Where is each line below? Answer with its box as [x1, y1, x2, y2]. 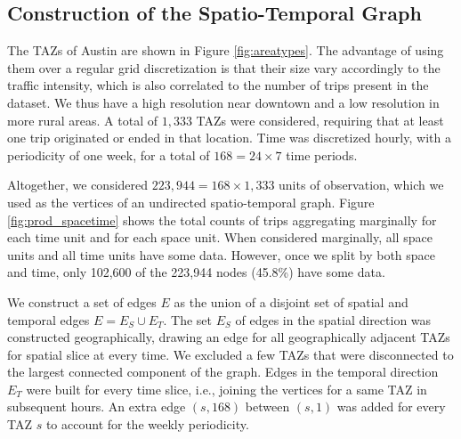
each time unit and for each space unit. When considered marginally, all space [7, 228, 433, 247]
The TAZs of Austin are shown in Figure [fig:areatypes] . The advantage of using [7, 41, 444, 60]
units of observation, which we [279, 175, 444, 194]
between [245, 397, 290, 416]
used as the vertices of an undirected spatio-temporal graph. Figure [7, 192, 375, 211]
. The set [163, 310, 213, 329]
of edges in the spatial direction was [235, 310, 432, 329]
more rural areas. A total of [7, 110, 158, 129]
